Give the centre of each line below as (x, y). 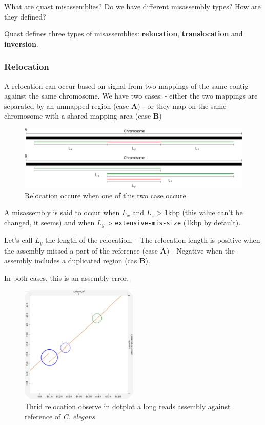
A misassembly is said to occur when (62, 212)
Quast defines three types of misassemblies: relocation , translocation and (124, 34)
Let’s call (18, 240)
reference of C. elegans (60, 416)
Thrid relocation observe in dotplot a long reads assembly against (128, 406)
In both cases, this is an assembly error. (67, 277)
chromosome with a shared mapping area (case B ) (83, 116)
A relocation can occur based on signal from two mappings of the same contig (126, 85)
